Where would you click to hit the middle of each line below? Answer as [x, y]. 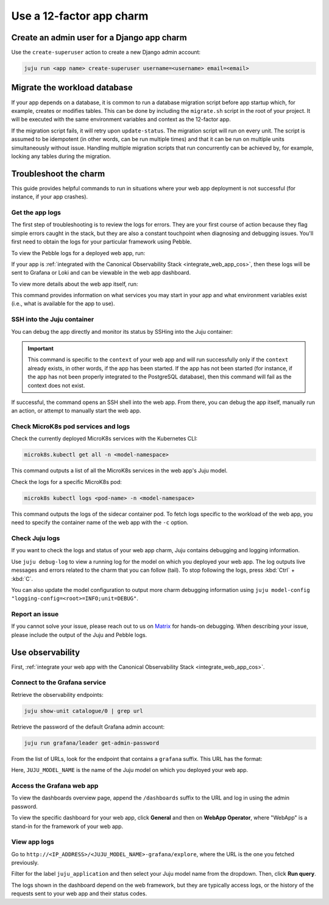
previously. [25, 863]
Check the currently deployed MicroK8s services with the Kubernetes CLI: [104, 439]
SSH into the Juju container [53, 319]
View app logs [33, 842]
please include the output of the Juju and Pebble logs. [79, 635]
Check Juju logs [36, 538]
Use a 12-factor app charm [80, 16]
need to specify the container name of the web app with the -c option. [100, 522]
